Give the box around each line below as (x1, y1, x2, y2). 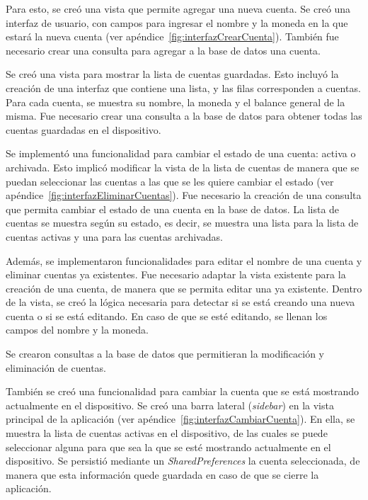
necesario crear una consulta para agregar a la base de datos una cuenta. (6, 42, 321, 57)
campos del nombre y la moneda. (6, 322, 149, 337)
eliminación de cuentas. (6, 360, 107, 375)
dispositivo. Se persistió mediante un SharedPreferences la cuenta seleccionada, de (6, 453, 360, 468)
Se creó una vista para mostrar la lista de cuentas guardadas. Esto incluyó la (6, 67, 339, 81)
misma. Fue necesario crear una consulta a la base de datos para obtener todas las (6, 108, 362, 123)
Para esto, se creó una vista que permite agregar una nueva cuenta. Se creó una (6, 1, 351, 16)
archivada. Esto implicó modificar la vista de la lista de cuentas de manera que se (6, 159, 360, 174)
